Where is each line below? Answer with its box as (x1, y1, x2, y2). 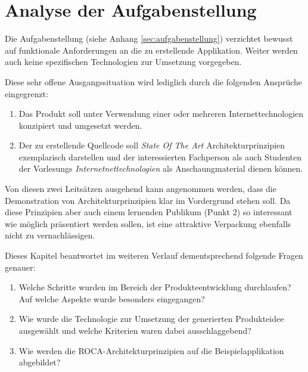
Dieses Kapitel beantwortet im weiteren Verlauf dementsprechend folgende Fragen (5, 249, 303, 262)
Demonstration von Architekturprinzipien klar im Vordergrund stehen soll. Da (5, 194, 291, 206)
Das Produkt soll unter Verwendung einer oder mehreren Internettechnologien (18, 107, 304, 120)
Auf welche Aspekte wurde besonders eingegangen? (18, 292, 205, 305)
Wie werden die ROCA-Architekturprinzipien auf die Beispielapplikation (18, 344, 284, 356)
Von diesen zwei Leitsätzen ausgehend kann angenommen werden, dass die (5, 182, 276, 195)
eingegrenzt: (5, 87, 49, 100)
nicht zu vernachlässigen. (5, 229, 95, 241)
